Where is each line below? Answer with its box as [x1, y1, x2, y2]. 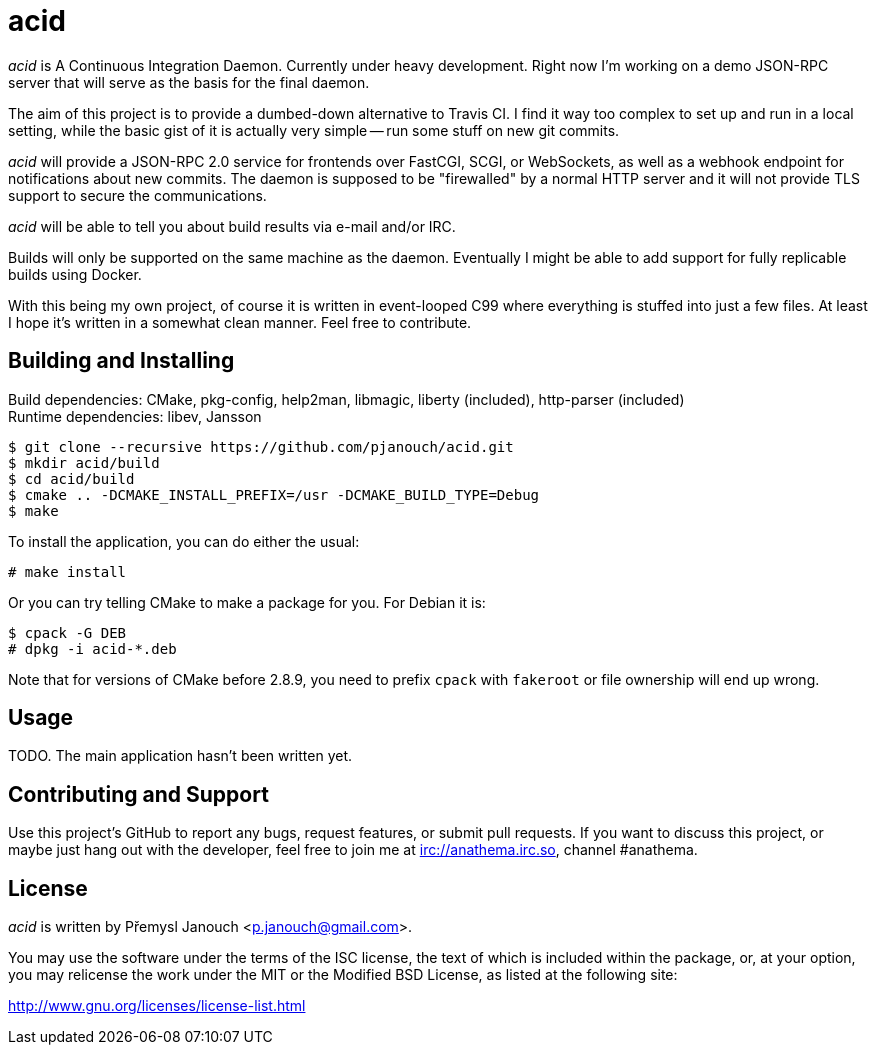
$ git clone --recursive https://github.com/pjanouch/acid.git [8, 438, 514, 455]
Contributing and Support [8, 781, 269, 807]
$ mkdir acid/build [8, 454, 160, 471]
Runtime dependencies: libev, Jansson [8, 407, 262, 425]
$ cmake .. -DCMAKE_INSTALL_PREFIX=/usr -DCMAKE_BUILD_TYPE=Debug [8, 486, 540, 503]
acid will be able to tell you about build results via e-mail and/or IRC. [8, 217, 456, 235]
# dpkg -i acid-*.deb [8, 640, 177, 657]
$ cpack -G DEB [8, 624, 127, 641]
